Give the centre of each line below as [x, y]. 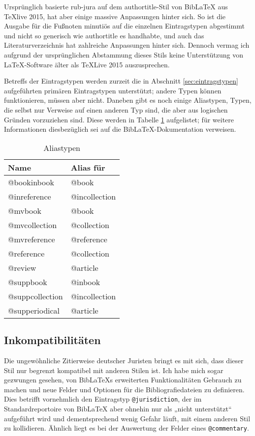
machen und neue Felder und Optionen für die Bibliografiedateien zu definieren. [124, 389]
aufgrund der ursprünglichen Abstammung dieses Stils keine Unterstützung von [124, 54]
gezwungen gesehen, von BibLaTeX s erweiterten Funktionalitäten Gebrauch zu [123, 380]
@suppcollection [35, 296]
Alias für [88, 167]
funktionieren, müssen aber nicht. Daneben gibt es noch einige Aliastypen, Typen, [128, 100]
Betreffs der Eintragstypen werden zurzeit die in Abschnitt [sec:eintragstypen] [121, 81]
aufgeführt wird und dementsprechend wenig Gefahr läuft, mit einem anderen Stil [127, 418]
